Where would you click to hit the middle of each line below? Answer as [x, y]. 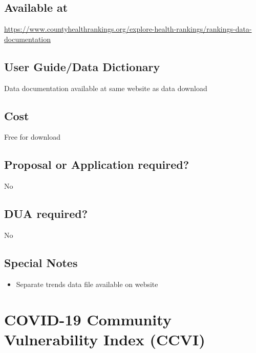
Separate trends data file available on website [87, 284]
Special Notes [41, 262]
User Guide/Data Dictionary [82, 66]
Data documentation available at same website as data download [106, 88]
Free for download [32, 137]
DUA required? [46, 214]
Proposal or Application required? [97, 164]
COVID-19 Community [88, 319]
